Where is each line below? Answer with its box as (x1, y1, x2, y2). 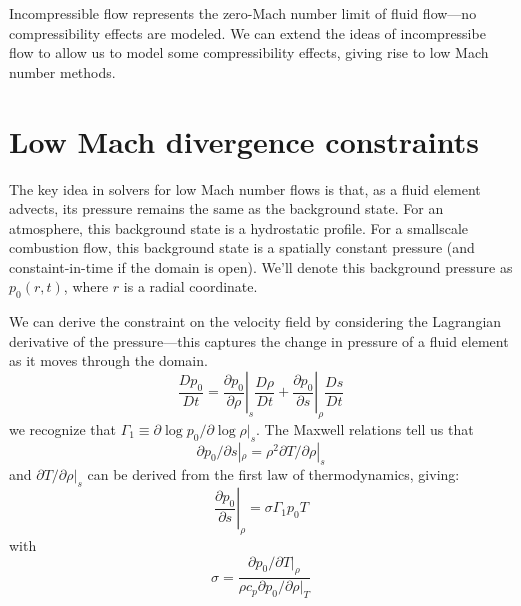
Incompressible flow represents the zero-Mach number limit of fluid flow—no (9, 3, 477, 23)
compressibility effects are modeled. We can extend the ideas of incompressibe (9, 22, 486, 43)
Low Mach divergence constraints (9, 120, 479, 161)
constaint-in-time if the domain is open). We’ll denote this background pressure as (9, 256, 513, 277)
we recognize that (9, 418, 116, 439)
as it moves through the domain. (9, 350, 208, 371)
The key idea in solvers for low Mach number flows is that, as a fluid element (9, 178, 481, 199)
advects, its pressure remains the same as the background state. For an (9, 198, 444, 219)
